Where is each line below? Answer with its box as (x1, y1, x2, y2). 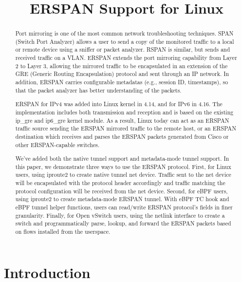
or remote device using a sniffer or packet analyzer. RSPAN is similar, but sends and (15, 45, 230, 54)
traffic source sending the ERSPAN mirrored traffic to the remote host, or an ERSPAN (15, 124, 237, 132)
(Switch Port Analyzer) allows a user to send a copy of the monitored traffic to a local (15, 37, 234, 45)
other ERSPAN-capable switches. (15, 140, 100, 149)
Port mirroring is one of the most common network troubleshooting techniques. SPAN (15, 29, 234, 38)
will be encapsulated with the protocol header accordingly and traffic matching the (15, 179, 225, 187)
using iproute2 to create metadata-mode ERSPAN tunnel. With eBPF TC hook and (15, 195, 229, 203)
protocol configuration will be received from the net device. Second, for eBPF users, (15, 187, 228, 195)
